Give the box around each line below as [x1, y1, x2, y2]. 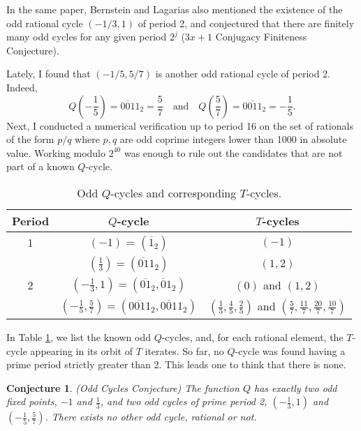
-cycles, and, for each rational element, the [161, 329, 344, 344]
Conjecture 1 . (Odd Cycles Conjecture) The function [6, 380, 240, 395]
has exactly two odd [253, 380, 337, 395]
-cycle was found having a [235, 343, 346, 358]
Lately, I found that [6, 66, 91, 81]
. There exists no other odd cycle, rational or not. [45, 409, 257, 424]
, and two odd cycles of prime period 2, [100, 394, 267, 409]
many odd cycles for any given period [6, 29, 167, 44]
